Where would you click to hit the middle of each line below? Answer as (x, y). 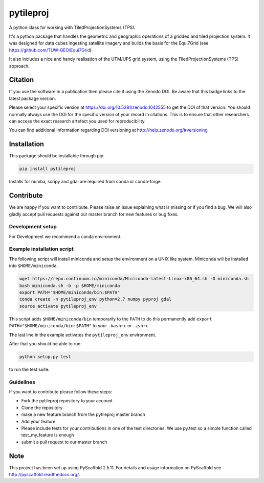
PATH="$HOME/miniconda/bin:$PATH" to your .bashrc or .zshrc (79, 326)
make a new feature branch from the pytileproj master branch (83, 414)
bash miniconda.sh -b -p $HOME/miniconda (70, 286)
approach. (19, 66)
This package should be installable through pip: (57, 156)
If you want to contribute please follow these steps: (61, 392)
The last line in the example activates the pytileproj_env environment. (83, 335)
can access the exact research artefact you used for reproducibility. (77, 121)
